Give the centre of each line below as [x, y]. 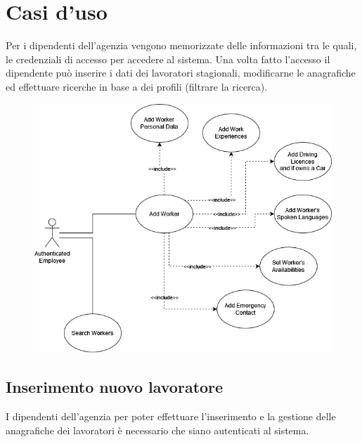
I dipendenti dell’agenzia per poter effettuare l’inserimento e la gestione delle [171, 416]
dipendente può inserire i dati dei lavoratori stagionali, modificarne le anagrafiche [181, 73]
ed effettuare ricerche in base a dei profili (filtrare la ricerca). [137, 86]
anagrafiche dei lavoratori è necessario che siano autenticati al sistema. [157, 430]
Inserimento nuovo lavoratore [115, 387]
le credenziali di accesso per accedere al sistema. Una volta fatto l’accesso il [168, 59]
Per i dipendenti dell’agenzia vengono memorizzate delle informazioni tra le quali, [181, 45]
